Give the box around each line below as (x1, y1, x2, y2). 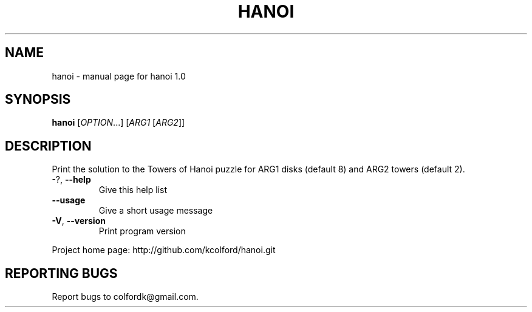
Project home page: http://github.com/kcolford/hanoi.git (52, 245, 276, 256)
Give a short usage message (98, 205, 213, 216)
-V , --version (52, 215, 106, 226)
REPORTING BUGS (5, 265, 118, 281)
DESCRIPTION (5, 138, 92, 154)
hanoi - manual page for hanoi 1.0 (52, 70, 186, 81)
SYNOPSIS (5, 92, 71, 107)
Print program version (98, 226, 186, 237)
